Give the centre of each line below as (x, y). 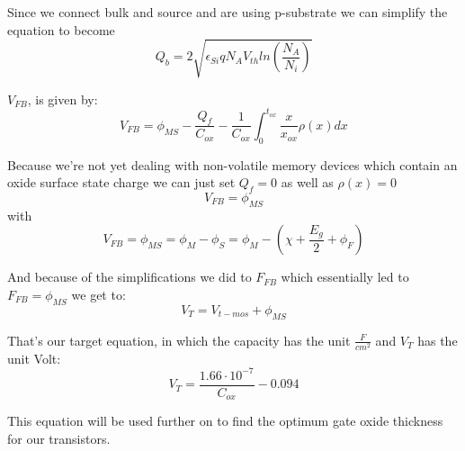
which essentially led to (345, 277)
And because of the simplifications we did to (130, 277)
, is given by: (63, 99)
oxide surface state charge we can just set (121, 182)
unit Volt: (34, 358)
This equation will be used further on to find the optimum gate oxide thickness (225, 421)
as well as (307, 182)
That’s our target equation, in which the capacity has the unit (179, 340)
